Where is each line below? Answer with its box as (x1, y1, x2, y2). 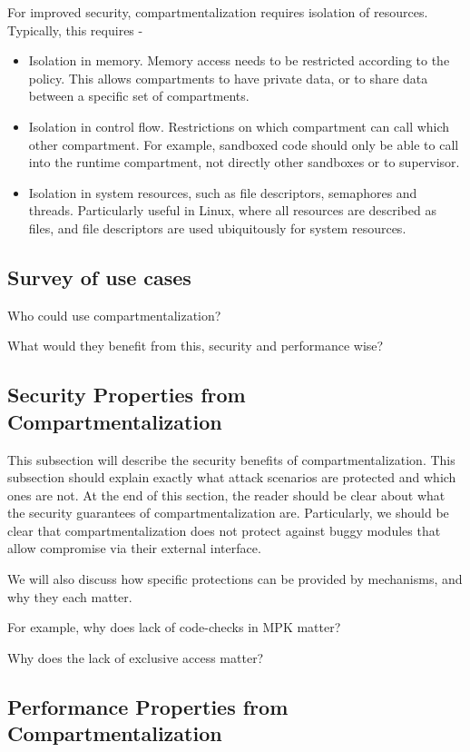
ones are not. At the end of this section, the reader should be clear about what (7, 485, 446, 504)
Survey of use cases (7, 262, 191, 291)
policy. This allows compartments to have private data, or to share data (28, 68, 428, 87)
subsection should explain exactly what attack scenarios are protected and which (7, 468, 456, 487)
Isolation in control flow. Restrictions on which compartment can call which (28, 116, 450, 135)
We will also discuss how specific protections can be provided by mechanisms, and (7, 569, 463, 589)
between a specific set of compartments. (28, 86, 250, 105)
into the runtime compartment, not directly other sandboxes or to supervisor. (28, 153, 460, 172)
